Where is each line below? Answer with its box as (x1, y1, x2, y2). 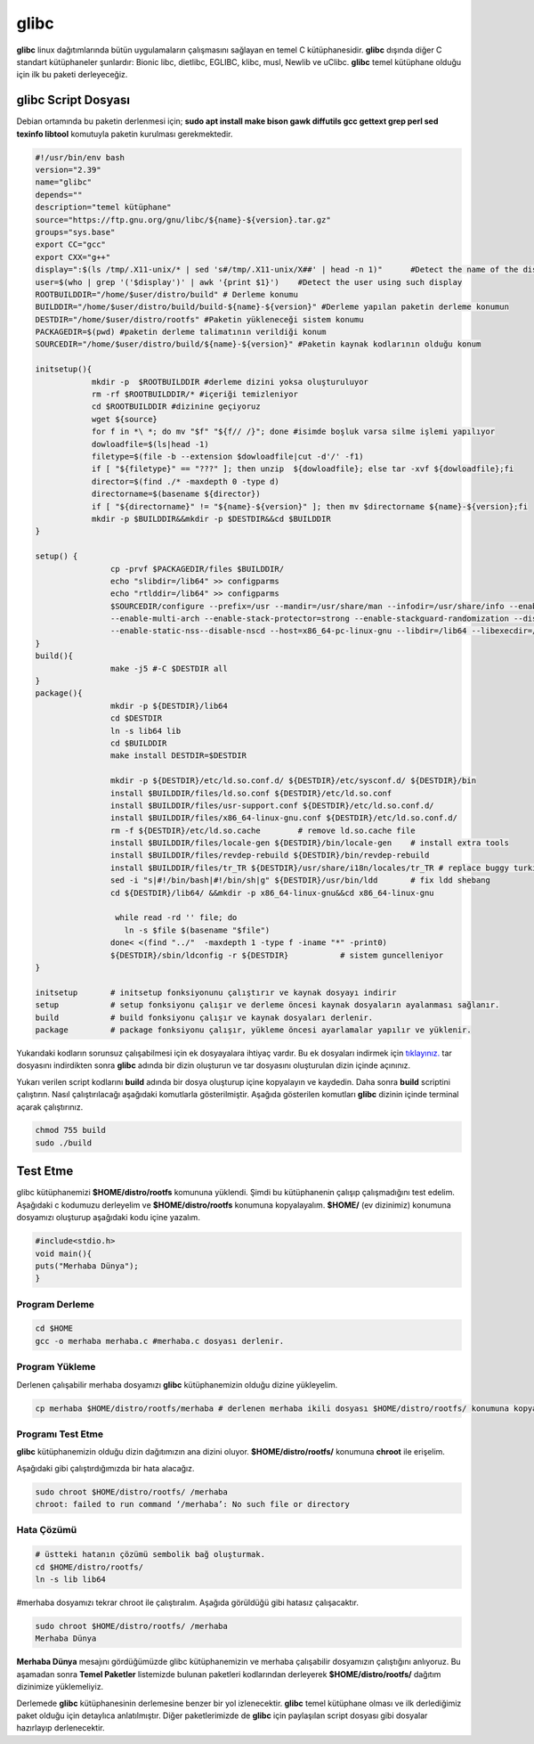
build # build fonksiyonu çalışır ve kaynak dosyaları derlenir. (35, 1012, 374, 1023)
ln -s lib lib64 (35, 1574, 107, 1585)
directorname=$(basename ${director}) (91, 489, 262, 499)
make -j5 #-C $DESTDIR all (109, 664, 229, 673)
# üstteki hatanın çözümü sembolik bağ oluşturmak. (35, 1550, 266, 1560)
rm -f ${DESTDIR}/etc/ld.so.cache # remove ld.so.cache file (109, 825, 416, 835)
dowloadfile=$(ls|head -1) (91, 439, 209, 449)
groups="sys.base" (35, 227, 116, 237)
